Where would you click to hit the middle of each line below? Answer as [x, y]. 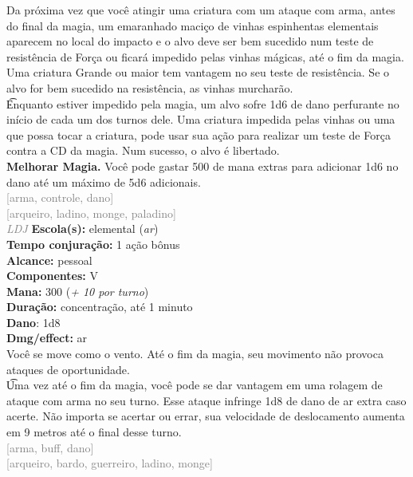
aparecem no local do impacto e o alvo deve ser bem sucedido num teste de [190, 41]
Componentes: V [52, 276]
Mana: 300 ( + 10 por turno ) [78, 291]
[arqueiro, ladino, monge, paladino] [91, 213]
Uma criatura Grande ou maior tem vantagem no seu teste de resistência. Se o [198, 72]
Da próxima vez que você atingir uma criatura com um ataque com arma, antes [201, 10]
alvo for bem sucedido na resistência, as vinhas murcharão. [150, 87]
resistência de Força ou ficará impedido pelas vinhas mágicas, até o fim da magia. [205, 56]
